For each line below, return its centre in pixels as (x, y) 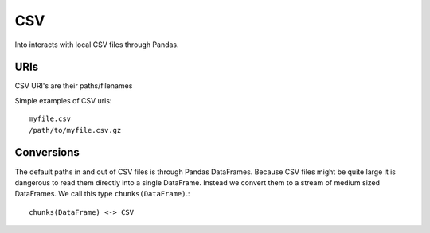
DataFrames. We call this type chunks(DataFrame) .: (102, 194)
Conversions (47, 152)
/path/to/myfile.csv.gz (75, 130)
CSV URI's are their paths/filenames (74, 86)
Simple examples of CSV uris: (63, 100)
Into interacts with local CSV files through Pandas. (97, 45)
